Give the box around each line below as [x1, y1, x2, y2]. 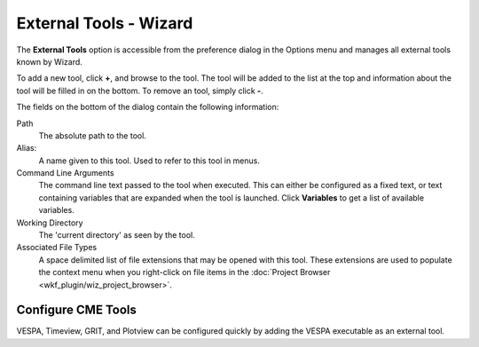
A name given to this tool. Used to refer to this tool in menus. [38, 155, 261, 166]
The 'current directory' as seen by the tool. [38, 230, 195, 241]
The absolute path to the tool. [38, 130, 146, 141]
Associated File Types [16, 242, 98, 253]
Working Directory [16, 217, 83, 228]
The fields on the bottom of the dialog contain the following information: [16, 102, 279, 113]
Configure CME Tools [16, 303, 137, 318]
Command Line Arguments [16, 168, 114, 178]
